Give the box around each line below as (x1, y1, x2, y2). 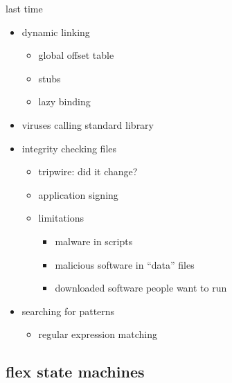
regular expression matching (38, 327, 157, 341)
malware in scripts (55, 233, 133, 248)
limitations (38, 211, 84, 225)
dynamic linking (21, 24, 90, 39)
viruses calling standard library (21, 117, 154, 132)
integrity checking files (21, 141, 117, 155)
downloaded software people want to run (55, 280, 227, 295)
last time (6, 1, 43, 15)
